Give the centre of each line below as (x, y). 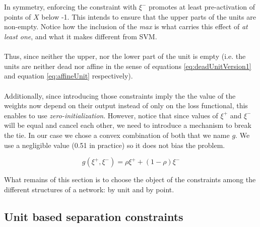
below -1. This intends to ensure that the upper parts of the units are (149, 16)
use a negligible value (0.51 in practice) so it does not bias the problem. (115, 145)
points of (18, 16)
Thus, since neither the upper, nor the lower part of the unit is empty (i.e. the (125, 56)
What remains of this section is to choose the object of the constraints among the (130, 179)
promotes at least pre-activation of (202, 7)
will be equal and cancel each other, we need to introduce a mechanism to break (128, 125)
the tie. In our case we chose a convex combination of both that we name (117, 135)
